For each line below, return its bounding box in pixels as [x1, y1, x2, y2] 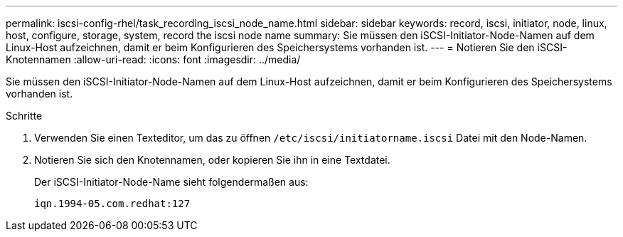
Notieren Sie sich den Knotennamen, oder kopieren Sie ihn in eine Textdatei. [34, 154, 390, 166]
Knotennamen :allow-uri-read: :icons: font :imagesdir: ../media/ [6, 53, 301, 65]
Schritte [6, 110, 43, 122]
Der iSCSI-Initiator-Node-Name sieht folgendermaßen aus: [34, 176, 309, 188]
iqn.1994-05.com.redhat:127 [34, 198, 191, 209]
